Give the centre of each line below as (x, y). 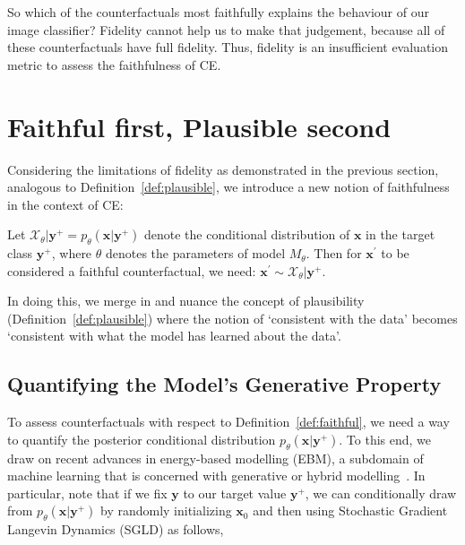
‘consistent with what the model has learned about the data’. (174, 336)
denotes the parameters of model (195, 253)
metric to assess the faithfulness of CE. (114, 64)
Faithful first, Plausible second (199, 126)
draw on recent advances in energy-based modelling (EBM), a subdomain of (215, 458)
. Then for (334, 253)
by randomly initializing (166, 510)
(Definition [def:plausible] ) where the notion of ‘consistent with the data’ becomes (232, 318)
